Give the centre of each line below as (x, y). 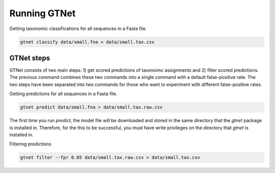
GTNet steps (30, 58)
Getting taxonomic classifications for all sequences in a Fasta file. (78, 28)
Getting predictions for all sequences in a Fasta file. (63, 94)
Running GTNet (43, 13)
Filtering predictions (31, 144)
